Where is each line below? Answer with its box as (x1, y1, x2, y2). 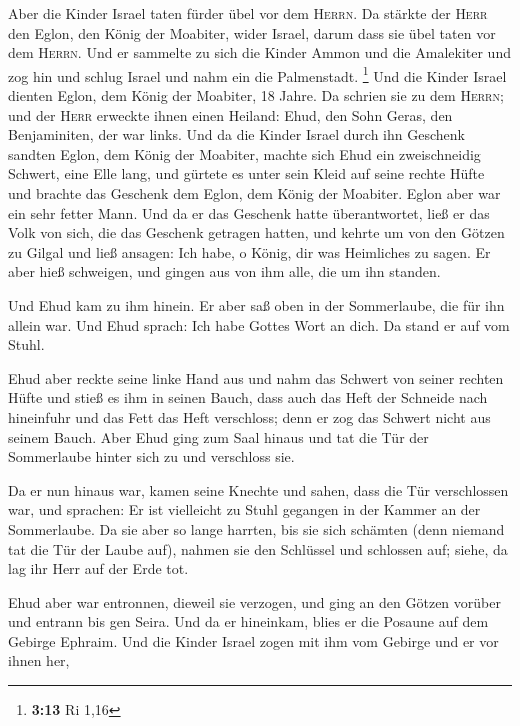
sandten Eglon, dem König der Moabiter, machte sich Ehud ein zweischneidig (8, 143, 481, 164)
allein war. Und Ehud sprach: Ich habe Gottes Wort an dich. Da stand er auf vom (8, 314, 510, 335)
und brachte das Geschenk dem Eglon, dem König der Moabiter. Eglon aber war (8, 183, 501, 203)
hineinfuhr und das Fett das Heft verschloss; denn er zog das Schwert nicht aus (8, 406, 491, 427)
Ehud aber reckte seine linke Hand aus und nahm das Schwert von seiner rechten (8, 367, 504, 388)
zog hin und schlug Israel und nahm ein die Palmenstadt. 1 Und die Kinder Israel (8, 62, 507, 86)
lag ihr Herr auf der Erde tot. (8, 558, 189, 579)
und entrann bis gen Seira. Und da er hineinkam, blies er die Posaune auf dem (8, 611, 489, 632)
